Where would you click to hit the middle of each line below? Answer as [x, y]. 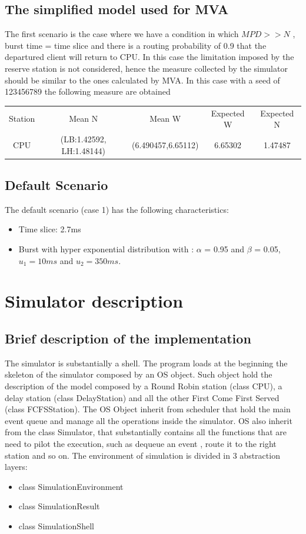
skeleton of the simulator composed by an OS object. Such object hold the [139, 374]
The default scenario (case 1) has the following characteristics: [117, 209]
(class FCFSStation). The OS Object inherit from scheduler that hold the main [148, 409]
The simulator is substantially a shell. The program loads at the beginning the [146, 363]
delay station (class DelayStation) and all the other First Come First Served [142, 397]
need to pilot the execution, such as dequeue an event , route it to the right [141, 443]
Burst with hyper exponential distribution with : [106, 249]
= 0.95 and [224, 249]
